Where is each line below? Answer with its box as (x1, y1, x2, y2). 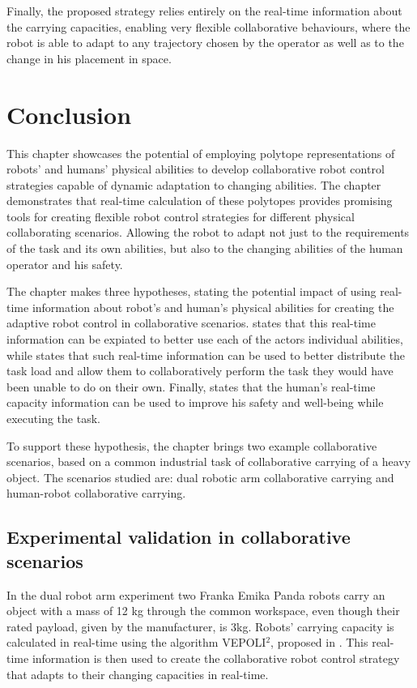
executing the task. (6, 410, 100, 426)
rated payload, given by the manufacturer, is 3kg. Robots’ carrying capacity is (6, 617, 394, 635)
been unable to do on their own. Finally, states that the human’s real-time (6, 378, 376, 395)
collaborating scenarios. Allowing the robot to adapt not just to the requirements (6, 224, 410, 241)
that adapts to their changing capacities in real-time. (6, 665, 269, 682)
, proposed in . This (270, 634, 368, 651)
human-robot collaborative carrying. (6, 485, 186, 502)
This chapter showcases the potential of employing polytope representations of (6, 144, 395, 161)
